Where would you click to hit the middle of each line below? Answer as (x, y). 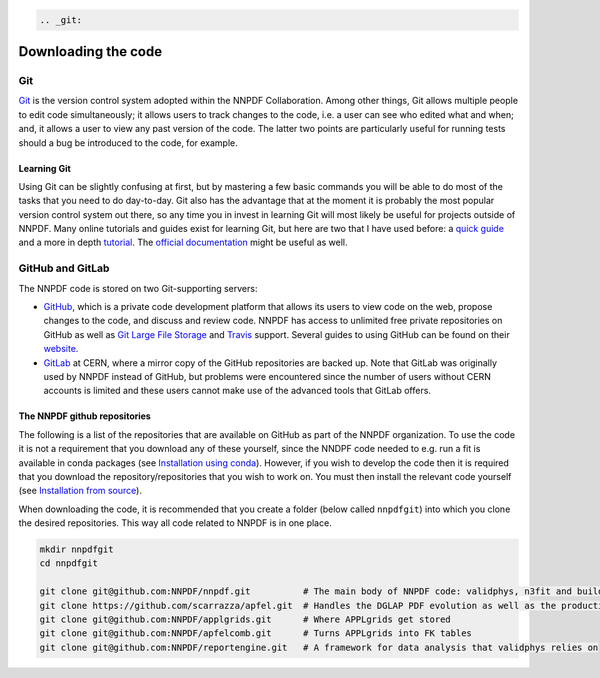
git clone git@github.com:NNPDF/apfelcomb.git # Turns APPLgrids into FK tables (255, 633)
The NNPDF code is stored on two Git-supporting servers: (138, 288)
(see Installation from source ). (80, 491)
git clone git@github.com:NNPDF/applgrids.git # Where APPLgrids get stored (245, 619)
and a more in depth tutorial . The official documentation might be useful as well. (183, 242)
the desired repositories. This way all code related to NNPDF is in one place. (175, 523)
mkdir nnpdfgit (76, 549)
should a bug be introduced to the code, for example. (128, 142)
